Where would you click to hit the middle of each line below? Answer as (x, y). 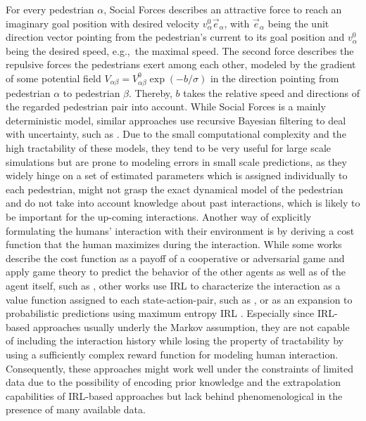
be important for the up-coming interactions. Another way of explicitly (159, 217)
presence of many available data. (76, 409)
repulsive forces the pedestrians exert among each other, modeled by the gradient (181, 64)
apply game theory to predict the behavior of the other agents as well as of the (176, 272)
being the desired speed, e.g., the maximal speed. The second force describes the (180, 50)
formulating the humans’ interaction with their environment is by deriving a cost (180, 230)
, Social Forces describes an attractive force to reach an (223, 9)
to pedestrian (91, 92)
